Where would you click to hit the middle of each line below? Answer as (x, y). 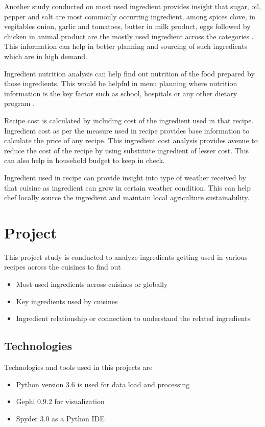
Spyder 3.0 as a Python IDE (60, 418)
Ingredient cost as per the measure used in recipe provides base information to (127, 130)
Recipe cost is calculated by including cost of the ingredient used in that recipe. (129, 120)
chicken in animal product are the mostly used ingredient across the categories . (129, 36)
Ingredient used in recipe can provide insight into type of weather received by (125, 177)
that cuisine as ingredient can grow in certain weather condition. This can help (127, 187)
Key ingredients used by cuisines (67, 301)
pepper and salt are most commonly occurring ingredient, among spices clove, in (130, 16)
